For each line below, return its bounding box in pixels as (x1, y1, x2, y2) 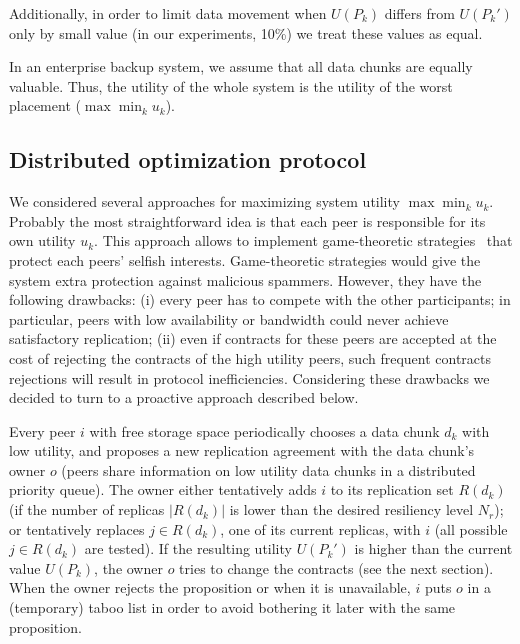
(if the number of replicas (9, 499, 165, 520)
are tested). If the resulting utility (84, 538, 292, 559)
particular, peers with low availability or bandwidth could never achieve (9, 308, 449, 329)
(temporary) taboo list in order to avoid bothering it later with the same (9, 597, 456, 618)
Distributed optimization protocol (9, 144, 367, 175)
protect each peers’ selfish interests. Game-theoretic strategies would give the (9, 249, 481, 270)
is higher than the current (354, 538, 513, 559)
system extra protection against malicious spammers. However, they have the (9, 269, 482, 290)
